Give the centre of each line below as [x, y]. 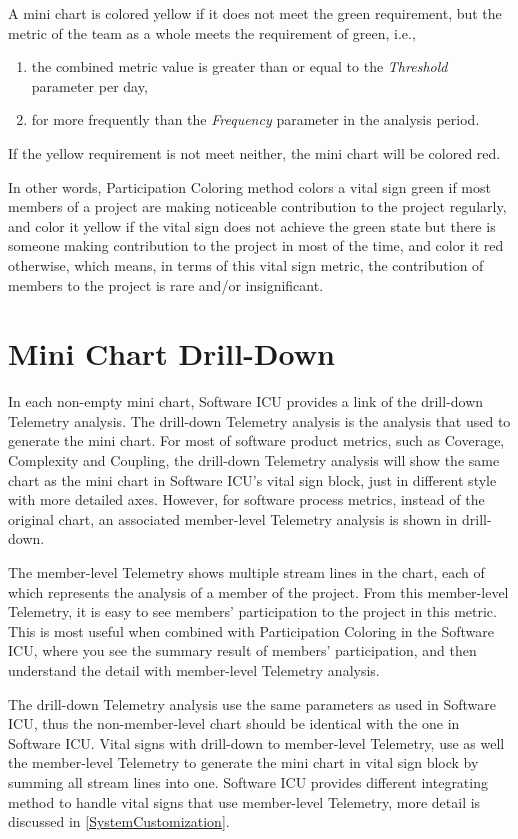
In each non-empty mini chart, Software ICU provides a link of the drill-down [246, 401]
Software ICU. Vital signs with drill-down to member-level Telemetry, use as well [256, 742]
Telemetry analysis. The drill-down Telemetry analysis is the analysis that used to [259, 420]
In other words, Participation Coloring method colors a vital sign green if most [249, 186]
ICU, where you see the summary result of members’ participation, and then [242, 650]
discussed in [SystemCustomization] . [119, 821]
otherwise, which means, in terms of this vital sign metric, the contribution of [246, 264]
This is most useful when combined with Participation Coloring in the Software [251, 630]
